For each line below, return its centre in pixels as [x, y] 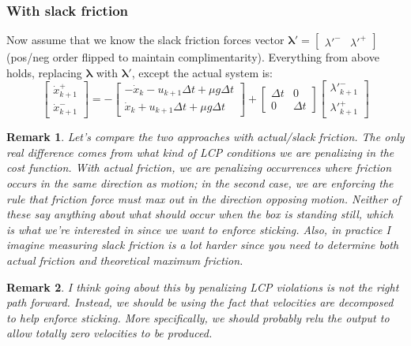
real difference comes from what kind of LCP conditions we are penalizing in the [200, 152]
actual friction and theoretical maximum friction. [125, 260]
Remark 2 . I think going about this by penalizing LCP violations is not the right [203, 286]
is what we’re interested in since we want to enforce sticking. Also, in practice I [198, 229]
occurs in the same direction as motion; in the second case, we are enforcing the [200, 182]
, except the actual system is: [202, 72]
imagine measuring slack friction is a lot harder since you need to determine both [203, 245]
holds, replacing [44, 72]
